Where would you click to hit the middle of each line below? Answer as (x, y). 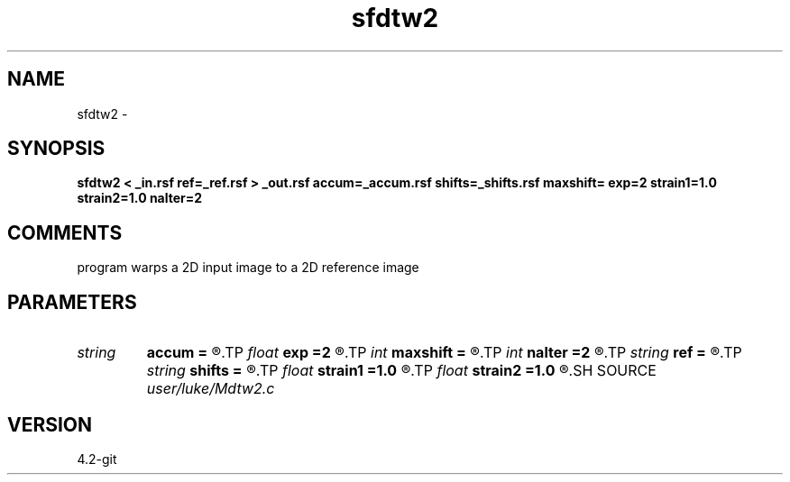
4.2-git (97, 459)
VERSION (50, 424)
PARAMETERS (72, 302)
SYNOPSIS (56, 149)
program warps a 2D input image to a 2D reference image (248, 268)
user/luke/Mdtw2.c (211, 389)
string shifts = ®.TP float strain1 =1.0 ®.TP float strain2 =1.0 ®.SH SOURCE (401, 371)
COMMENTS (65, 232)
